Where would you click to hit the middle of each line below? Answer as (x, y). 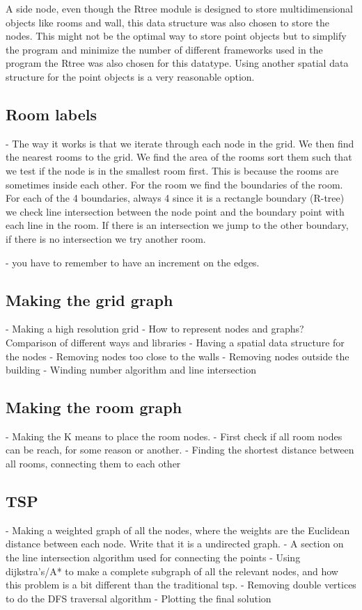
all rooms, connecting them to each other (93, 464)
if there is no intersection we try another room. (106, 238)
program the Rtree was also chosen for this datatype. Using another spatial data (177, 63)
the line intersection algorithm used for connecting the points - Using (153, 557)
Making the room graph (94, 407)
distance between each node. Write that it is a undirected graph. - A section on (175, 544)
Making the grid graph (89, 299)
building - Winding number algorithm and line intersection (131, 370)
